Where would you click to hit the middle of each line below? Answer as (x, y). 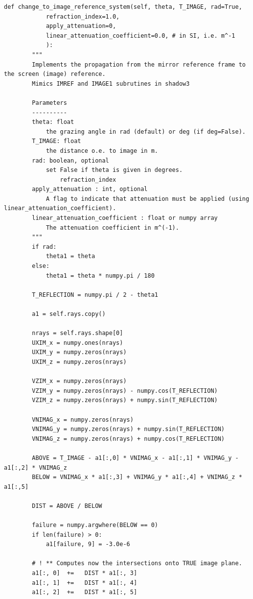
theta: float (53, 122)
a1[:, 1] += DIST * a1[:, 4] (85, 583)
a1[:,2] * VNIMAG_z (35, 467)
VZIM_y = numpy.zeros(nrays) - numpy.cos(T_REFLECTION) (125, 391)
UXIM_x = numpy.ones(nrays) (78, 343)
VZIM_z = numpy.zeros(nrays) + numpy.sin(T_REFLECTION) (125, 400)
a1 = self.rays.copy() (69, 314)
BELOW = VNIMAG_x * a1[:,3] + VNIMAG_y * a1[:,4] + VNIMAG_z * (137, 477)
